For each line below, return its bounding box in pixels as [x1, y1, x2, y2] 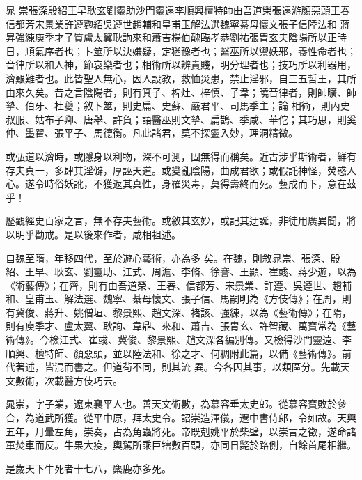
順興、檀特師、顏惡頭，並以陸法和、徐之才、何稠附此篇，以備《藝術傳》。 [6, 346, 342, 360]
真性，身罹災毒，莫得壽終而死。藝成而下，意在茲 [132, 176, 356, 191]
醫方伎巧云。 [63, 373, 123, 387]
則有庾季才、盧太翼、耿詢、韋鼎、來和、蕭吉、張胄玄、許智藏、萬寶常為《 [6, 318, 347, 333]
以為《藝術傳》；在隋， [249, 304, 352, 319]
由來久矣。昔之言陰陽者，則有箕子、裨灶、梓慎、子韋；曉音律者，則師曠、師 [6, 84, 356, 99]
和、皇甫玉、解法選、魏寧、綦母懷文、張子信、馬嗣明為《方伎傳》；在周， [6, 291, 342, 306]
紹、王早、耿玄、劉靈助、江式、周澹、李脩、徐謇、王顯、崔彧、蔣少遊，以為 [6, 264, 356, 279]
